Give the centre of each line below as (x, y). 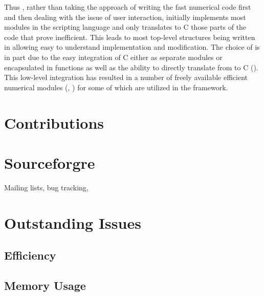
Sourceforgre (50, 162)
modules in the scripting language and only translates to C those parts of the (125, 27)
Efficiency (30, 255)
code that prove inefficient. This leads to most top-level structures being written (130, 37)
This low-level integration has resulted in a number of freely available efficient (126, 77)
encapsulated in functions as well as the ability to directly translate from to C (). (131, 67)
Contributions (54, 122)
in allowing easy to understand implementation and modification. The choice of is (132, 47)
